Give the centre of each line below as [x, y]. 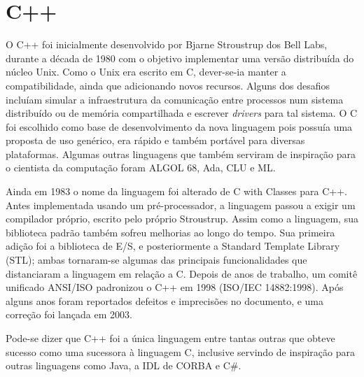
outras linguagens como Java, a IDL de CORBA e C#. [124, 365]
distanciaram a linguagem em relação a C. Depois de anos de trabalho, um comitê [182, 273]
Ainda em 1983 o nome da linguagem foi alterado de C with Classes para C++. [176, 191]
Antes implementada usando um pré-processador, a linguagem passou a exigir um [181, 205]
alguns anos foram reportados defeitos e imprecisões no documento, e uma [165, 300]
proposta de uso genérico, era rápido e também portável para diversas [155, 140]
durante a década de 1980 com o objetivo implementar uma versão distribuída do [180, 58]
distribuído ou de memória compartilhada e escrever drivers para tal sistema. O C [182, 113]
